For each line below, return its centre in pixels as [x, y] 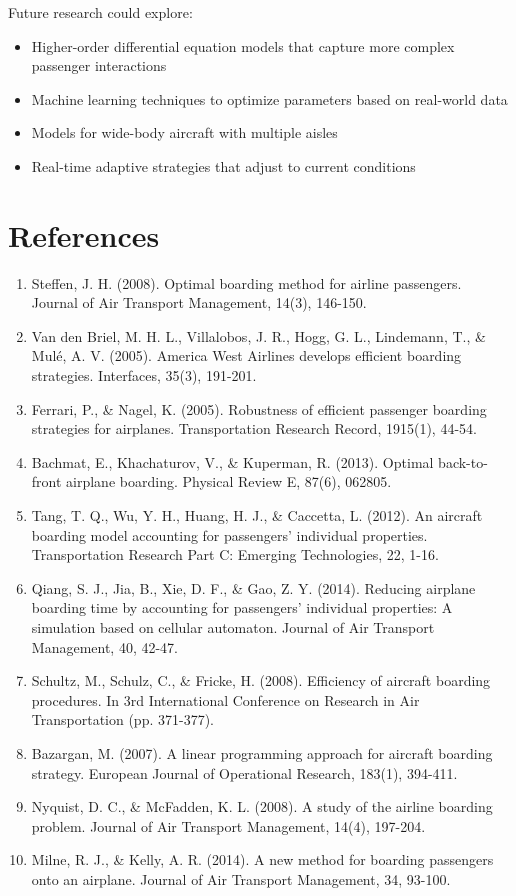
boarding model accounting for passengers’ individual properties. [229, 534]
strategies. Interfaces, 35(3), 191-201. [144, 375]
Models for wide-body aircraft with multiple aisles [184, 132]
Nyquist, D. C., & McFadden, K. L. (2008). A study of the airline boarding [262, 806]
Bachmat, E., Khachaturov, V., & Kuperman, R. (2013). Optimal [232, 461]
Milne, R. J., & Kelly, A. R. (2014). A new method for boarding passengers [262, 859]
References [84, 234]
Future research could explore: [100, 12]
